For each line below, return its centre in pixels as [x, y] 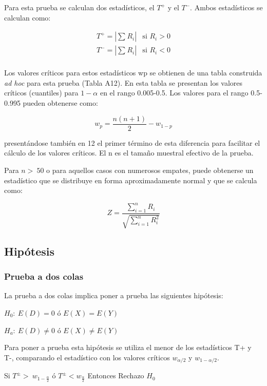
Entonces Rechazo [116, 375]
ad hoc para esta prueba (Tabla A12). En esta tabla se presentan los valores [123, 82]
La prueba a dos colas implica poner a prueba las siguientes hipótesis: [114, 295]
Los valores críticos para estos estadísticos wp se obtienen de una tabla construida [133, 73]
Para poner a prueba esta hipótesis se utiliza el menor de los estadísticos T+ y [128, 347]
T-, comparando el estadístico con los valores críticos [87, 357]
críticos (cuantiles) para [41, 93]
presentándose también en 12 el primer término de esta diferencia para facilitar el [132, 142]
